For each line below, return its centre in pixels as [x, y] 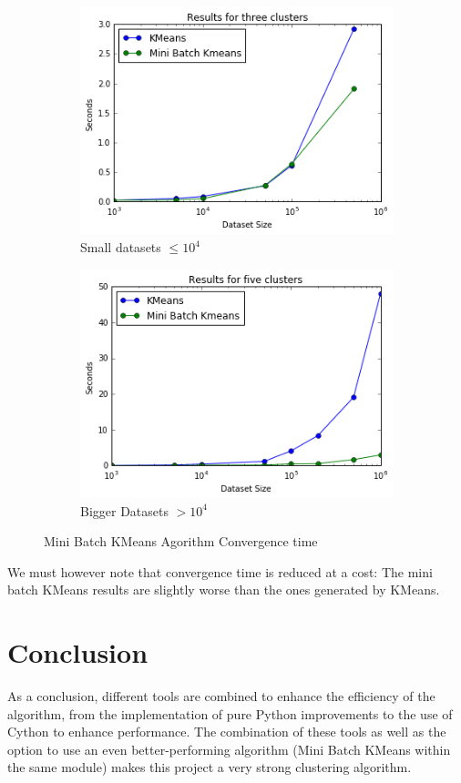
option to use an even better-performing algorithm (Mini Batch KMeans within [229, 749]
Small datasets [121, 247]
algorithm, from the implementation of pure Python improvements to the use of [230, 713]
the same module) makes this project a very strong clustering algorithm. [210, 767]
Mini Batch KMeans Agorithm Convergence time [181, 541]
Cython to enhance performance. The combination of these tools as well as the [227, 732]
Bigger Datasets [125, 510]
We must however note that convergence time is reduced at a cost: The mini [220, 571]
